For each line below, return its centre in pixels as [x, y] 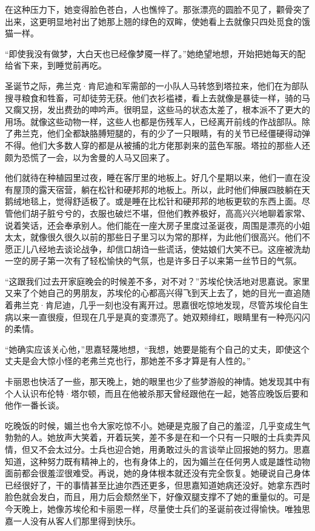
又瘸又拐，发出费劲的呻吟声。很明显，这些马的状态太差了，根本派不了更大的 [157, 110]
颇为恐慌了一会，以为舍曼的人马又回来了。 [90, 157]
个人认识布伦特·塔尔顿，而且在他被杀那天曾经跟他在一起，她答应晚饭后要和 [157, 393]
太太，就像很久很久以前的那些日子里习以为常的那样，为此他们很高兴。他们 [153, 237]
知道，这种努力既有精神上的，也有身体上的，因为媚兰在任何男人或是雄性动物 [157, 461]
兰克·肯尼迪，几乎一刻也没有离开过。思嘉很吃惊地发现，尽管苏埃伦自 [161, 305]
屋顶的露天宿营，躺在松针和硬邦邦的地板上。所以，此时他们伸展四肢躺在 [157, 189]
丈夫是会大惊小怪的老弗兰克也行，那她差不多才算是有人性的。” [128, 361]
